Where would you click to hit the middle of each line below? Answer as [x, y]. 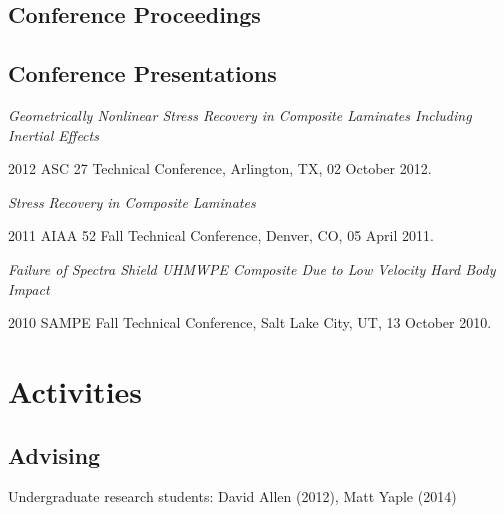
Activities [75, 390]
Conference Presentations [142, 73]
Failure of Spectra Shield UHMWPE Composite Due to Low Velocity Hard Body [252, 268]
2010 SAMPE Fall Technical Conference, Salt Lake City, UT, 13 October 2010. [250, 322]
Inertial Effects [53, 134]
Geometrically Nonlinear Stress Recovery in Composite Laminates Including [240, 114]
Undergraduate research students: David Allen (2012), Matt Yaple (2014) [232, 496]
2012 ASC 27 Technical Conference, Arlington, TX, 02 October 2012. [220, 168]
